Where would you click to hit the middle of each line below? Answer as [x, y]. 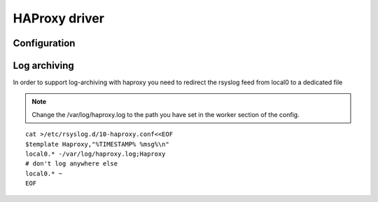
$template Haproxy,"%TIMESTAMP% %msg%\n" [97, 144]
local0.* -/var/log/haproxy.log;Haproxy [96, 154]
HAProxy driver [59, 18]
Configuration [44, 43]
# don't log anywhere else [72, 164]
